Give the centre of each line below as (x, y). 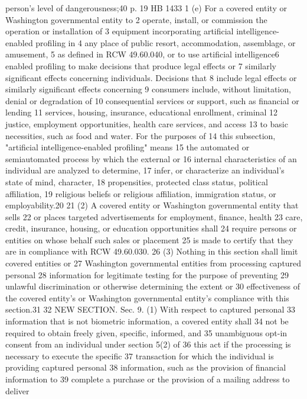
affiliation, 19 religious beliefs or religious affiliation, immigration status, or (141, 193)
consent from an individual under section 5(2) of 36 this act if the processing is (148, 344)
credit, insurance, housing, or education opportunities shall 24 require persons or (151, 228)
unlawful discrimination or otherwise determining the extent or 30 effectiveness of (153, 286)
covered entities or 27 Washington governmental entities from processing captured (153, 263)
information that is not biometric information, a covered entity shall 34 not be (147, 321)
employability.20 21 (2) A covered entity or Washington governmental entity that (152, 205)
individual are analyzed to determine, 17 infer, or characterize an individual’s (145, 170)
